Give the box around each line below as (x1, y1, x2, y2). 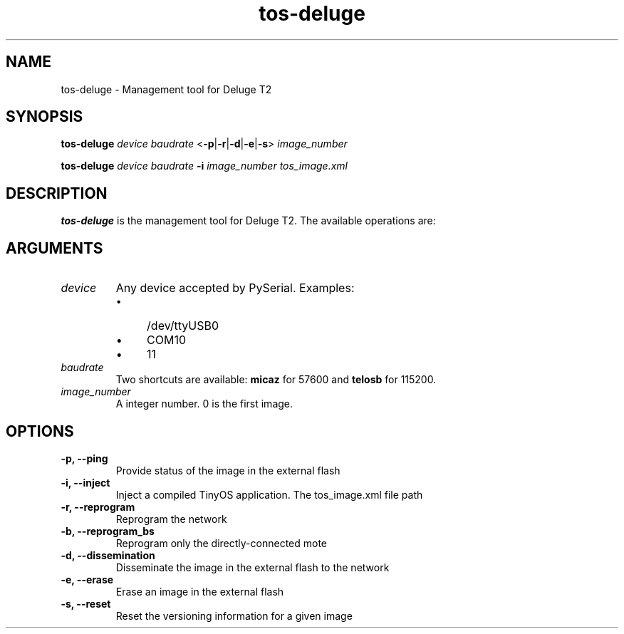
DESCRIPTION (6, 184, 108, 202)
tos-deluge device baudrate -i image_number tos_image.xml (61, 160, 348, 172)
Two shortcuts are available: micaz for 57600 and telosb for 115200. (115, 373, 437, 386)
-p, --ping (61, 452, 108, 464)
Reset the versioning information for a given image (115, 609, 353, 622)
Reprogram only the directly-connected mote (115, 536, 328, 549)
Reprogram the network (115, 512, 227, 525)
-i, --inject (61, 476, 110, 489)
